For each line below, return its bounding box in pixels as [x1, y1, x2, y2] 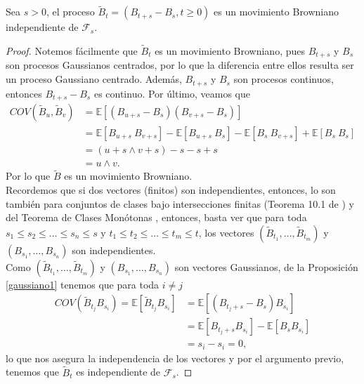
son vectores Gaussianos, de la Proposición [174, 259, 358, 274]
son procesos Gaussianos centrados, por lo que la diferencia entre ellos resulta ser [6, 58, 354, 72]
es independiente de [76, 364, 161, 379]
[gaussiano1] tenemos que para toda [6, 277, 160, 291]
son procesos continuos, [233, 72, 334, 86]
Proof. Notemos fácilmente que [6, 44, 138, 58]
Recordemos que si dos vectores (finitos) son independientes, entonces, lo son [6, 182, 336, 197]
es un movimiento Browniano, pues [155, 44, 306, 58]
